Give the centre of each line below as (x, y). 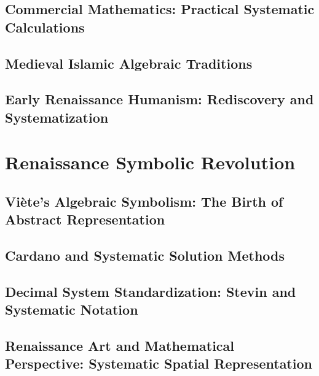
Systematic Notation (72, 309)
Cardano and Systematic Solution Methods (145, 255)
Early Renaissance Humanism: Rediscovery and (159, 99)
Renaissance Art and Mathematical (120, 346)
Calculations (45, 27)
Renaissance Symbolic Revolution (150, 162)
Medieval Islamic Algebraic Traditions (129, 63)
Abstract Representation (85, 219)
